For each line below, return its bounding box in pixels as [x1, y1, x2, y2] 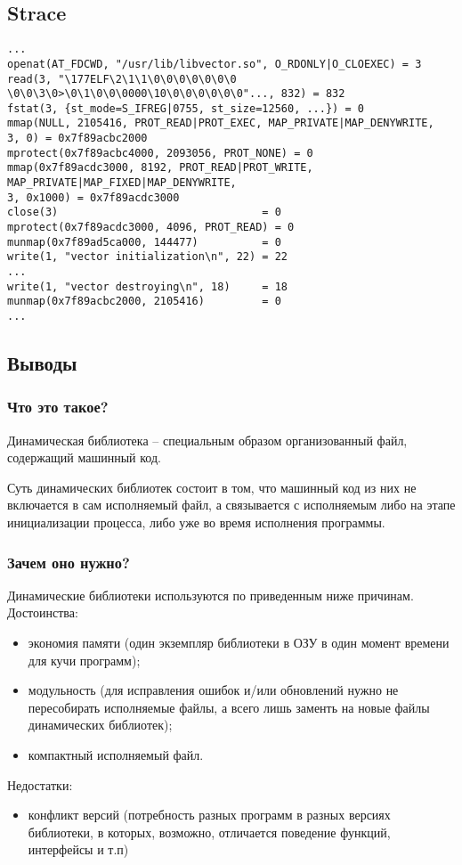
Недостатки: [7, 775, 73, 794]
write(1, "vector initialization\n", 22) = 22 [7, 250, 288, 264]
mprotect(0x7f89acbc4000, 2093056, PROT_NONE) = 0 [7, 146, 313, 159]
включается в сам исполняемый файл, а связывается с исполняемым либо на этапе [7, 495, 456, 514]
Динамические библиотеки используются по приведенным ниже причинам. [7, 585, 414, 604]
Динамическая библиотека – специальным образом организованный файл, [7, 430, 408, 449]
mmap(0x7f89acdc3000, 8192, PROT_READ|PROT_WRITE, [7, 161, 313, 175]
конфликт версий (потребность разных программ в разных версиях [28, 805, 391, 824]
